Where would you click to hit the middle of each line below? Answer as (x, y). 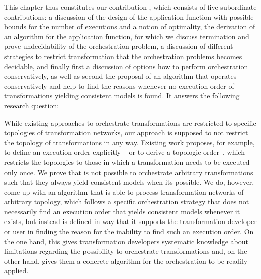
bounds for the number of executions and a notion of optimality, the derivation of (130, 26)
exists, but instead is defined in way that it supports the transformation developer (130, 221)
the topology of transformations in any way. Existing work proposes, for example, (129, 142)
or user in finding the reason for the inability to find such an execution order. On (129, 231)
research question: (32, 105)
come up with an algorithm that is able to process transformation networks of (124, 191)
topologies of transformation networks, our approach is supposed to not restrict (126, 132)
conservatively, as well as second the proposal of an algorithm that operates (120, 76)
